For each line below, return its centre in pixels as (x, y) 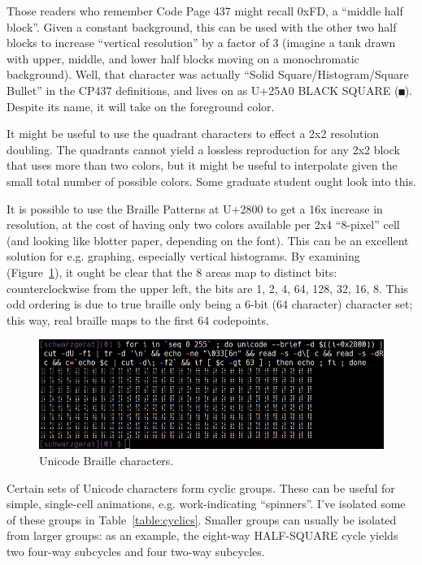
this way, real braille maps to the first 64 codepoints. (138, 319)
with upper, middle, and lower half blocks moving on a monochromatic (183, 58)
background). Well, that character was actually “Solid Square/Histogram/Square (208, 74)
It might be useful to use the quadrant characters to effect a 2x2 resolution (193, 134)
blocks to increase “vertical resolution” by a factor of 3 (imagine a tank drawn (201, 43)
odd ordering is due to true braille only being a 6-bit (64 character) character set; (210, 304)
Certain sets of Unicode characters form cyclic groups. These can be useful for (201, 487)
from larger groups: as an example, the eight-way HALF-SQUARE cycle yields (202, 535)
